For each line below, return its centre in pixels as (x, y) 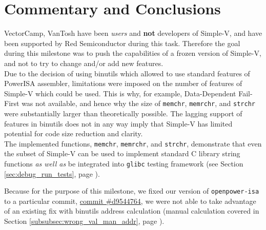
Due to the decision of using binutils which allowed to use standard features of (127, 73)
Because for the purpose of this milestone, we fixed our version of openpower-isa (132, 191)
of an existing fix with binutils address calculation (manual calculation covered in (132, 211)
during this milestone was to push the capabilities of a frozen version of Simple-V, (133, 53)
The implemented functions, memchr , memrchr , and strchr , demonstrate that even (133, 143)
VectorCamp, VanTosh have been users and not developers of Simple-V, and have (133, 33)
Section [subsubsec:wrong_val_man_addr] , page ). (84, 221)
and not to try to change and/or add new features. (84, 63)
